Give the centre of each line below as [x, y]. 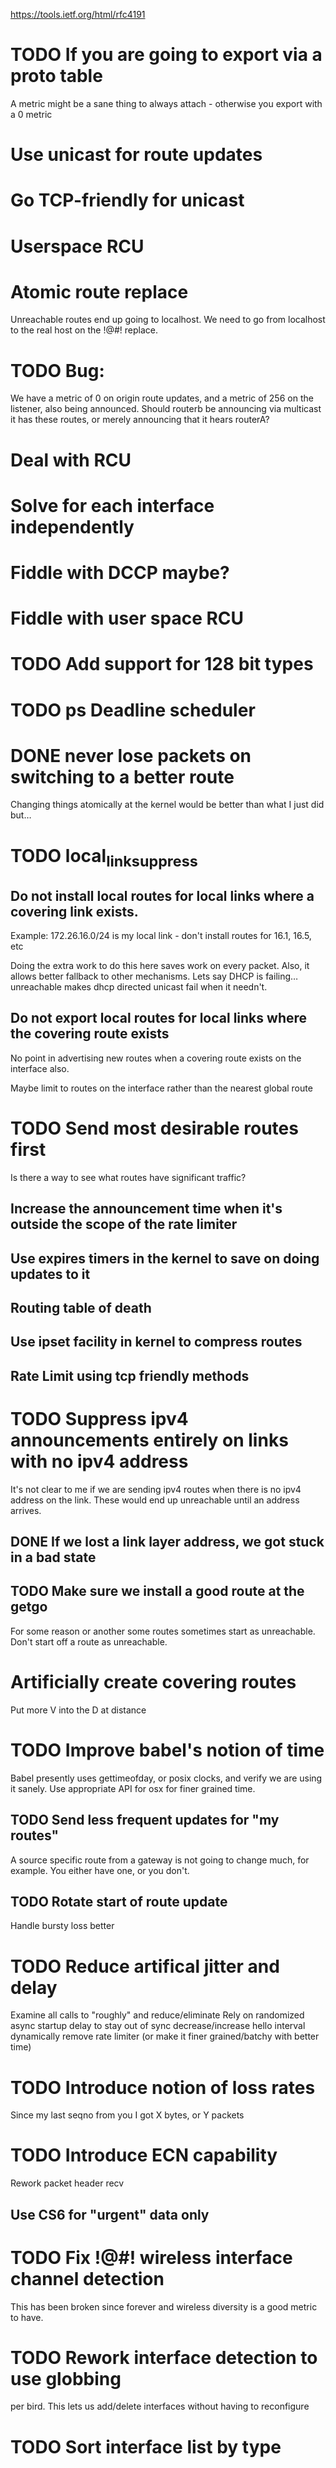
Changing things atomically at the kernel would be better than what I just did [167, 805]
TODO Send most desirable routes [154, 1128]
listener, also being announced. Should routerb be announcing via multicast [166, 409]
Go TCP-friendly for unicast [127, 200]
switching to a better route [122, 776]
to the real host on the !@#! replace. [84, 330]
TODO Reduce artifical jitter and [145, 1966]
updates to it [50, 1274]
